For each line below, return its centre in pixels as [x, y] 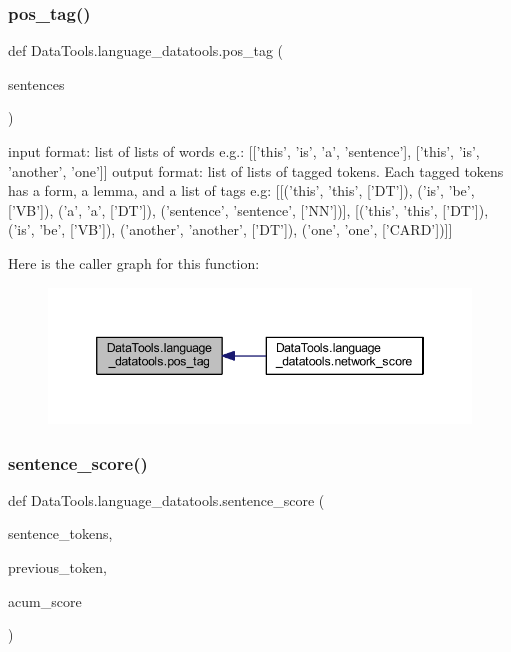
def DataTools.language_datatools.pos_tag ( [146, 50]
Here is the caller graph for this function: [134, 262]
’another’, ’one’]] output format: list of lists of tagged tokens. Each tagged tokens [256, 170]
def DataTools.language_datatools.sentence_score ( [166, 499]
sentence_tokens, [60, 533]
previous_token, [57, 566]
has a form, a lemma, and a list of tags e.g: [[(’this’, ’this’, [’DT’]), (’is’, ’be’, [241, 190]
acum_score [45, 600]
